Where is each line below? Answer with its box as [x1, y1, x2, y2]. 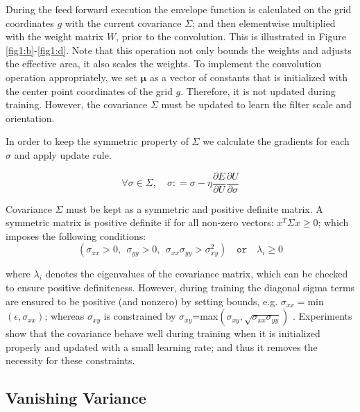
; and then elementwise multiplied [192, 15, 336, 30]
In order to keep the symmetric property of [6, 134, 189, 148]
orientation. [6, 110, 55, 125]
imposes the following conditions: [6, 228, 146, 243]
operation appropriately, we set [6, 69, 137, 84]
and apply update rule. [14, 147, 112, 162]
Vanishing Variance [6, 387, 146, 409]
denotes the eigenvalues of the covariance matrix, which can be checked [45, 266, 348, 281]
